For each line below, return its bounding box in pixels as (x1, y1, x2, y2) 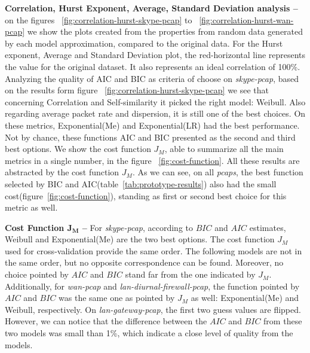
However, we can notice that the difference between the (5, 315, 207, 327)
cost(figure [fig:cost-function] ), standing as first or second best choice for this (5, 189, 287, 202)
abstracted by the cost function (5, 166, 119, 178)
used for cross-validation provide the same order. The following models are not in (5, 244, 302, 257)
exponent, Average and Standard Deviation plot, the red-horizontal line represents (5, 48, 306, 61)
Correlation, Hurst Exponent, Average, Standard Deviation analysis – (5, 2, 298, 14)
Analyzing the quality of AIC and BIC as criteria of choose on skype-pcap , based (5, 72, 299, 84)
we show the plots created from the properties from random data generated (27, 25, 303, 38)
